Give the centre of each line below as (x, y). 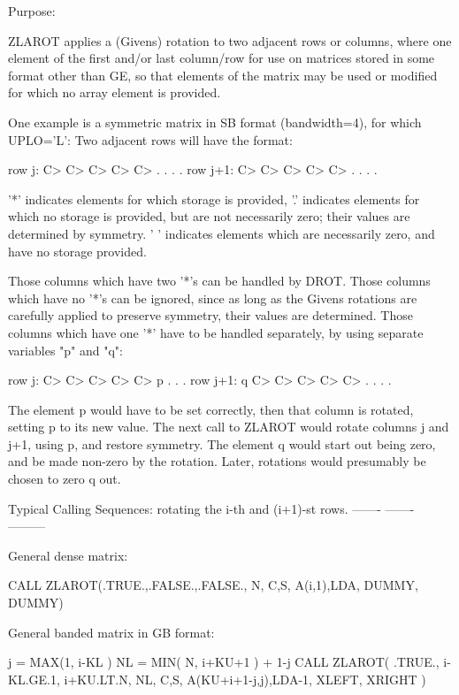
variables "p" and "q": (65, 350)
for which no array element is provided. (115, 92)
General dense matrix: (68, 555)
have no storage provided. (77, 251)
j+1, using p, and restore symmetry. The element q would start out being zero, (222, 443)
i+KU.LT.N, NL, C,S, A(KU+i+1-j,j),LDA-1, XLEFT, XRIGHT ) (245, 679)
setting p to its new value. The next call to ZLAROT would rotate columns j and (229, 427)
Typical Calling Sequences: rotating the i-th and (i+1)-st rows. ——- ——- (211, 508)
